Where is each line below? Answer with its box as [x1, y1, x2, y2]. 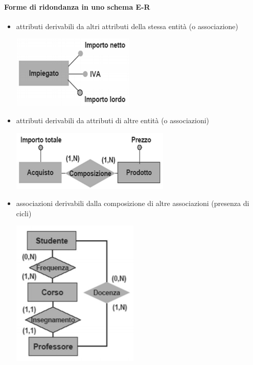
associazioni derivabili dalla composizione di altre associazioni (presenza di [16, 198, 249, 209]
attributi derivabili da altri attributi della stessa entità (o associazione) [16, 20, 238, 31]
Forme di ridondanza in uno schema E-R [4, 1, 150, 12]
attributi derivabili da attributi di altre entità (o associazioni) [16, 115, 209, 125]
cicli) [16, 208, 32, 218]
